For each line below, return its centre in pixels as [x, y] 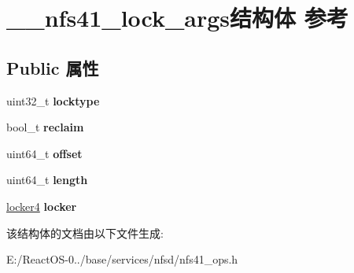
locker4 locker [42, 206]
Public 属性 [53, 67]
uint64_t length [47, 180]
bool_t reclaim [45, 127]
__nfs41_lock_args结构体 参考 [177, 18]
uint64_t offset [44, 153]
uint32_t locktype [53, 100]
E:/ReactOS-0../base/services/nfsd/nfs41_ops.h [122, 259]
